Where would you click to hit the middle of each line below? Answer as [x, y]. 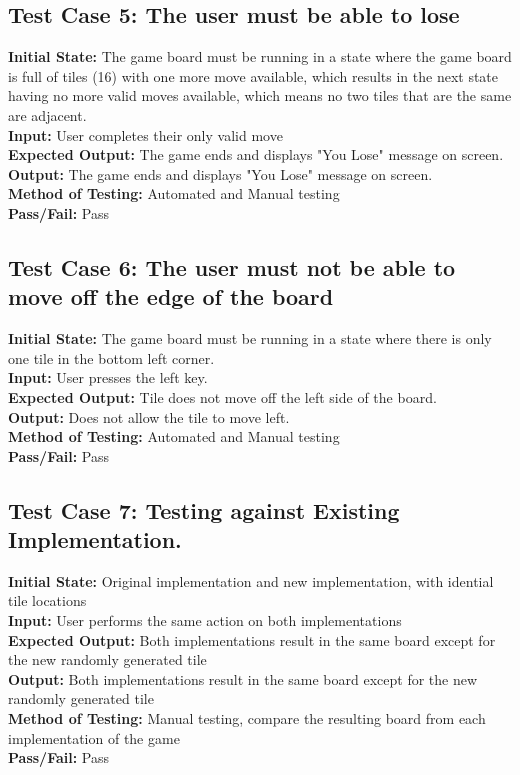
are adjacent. [47, 114]
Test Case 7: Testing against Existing [204, 509]
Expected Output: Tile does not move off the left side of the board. [222, 396]
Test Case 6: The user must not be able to [232, 266]
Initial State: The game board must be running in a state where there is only [250, 338]
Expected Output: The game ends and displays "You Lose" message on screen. [256, 154]
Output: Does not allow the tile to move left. [149, 416]
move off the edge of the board [171, 296]
